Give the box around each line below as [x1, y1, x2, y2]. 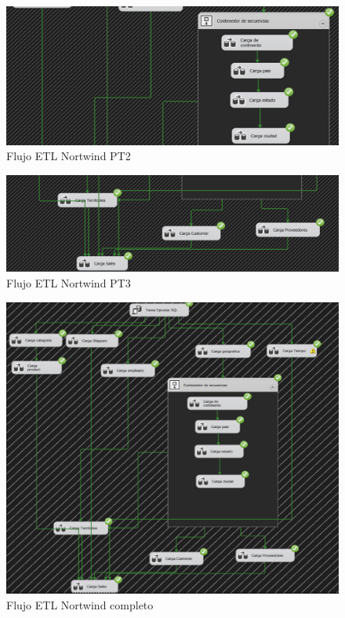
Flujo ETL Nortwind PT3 [6, 274, 131, 291]
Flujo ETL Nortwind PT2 [6, 148, 131, 164]
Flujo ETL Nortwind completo [6, 597, 154, 613]
